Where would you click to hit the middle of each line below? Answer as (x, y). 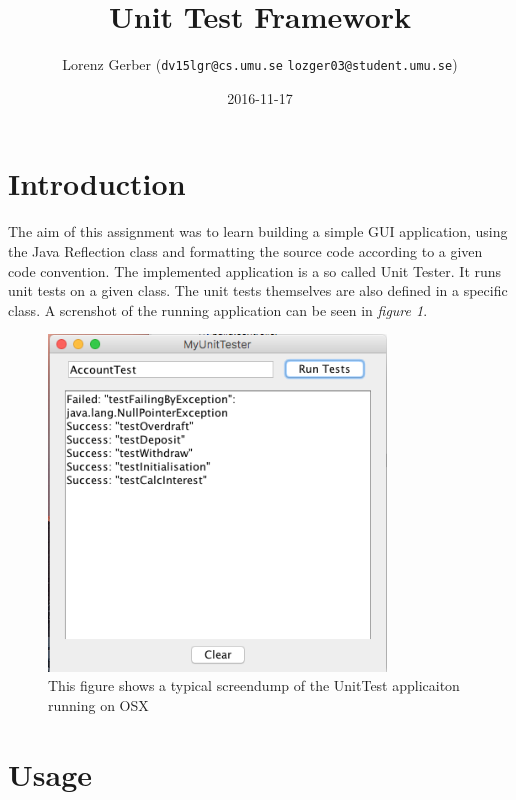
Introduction (97, 183)
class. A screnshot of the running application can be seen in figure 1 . (218, 309)
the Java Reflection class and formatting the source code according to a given (245, 250)
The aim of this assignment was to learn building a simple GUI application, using (258, 231)
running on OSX (98, 704)
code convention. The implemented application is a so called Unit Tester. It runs (255, 270)
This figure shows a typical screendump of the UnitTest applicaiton (254, 685)
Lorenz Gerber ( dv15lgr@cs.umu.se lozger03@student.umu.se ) (260, 64)
